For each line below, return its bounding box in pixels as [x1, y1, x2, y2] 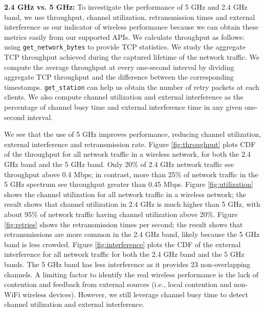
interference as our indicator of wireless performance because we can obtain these [4, 21, 259, 32]
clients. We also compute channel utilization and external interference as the [4, 91, 244, 102]
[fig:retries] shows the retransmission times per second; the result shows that [4, 219, 243, 229]
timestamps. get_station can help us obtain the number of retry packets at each [4, 81, 259, 92]
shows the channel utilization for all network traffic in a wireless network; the [4, 188, 246, 199]
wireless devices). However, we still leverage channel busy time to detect [22, 289, 248, 299]
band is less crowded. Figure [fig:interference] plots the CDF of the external [4, 238, 241, 249]
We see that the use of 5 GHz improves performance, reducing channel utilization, [4, 129, 261, 139]
